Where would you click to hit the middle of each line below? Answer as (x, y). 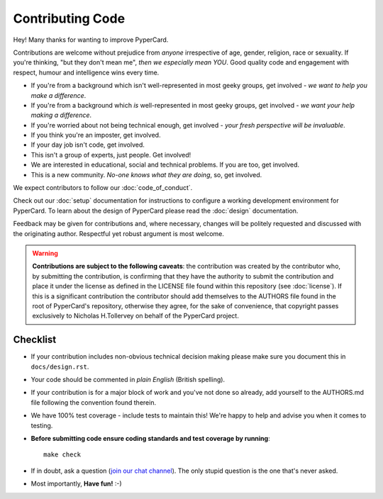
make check (62, 455)
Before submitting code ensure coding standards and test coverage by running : (150, 438)
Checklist (35, 340)
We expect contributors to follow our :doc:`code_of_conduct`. (103, 188)
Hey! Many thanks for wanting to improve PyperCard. (91, 40)
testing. (42, 425)
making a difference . (61, 115)
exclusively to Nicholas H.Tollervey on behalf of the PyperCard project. (135, 316)
